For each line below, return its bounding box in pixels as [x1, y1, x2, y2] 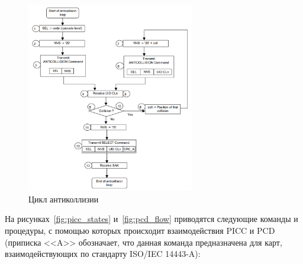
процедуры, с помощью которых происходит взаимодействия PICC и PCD [5, 224, 275, 237]
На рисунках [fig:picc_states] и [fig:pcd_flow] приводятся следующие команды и [5, 213, 298, 225]
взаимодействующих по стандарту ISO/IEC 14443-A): [5, 247, 201, 260]
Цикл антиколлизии [28, 192, 99, 205]
